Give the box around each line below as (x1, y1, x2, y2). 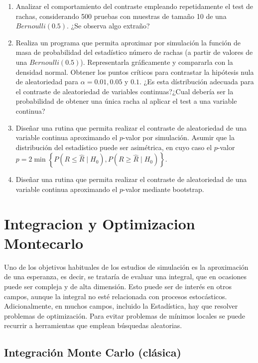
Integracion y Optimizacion (4, 213, 195, 233)
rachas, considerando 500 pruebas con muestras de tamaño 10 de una (15, 10, 227, 21)
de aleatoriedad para (15, 76, 79, 87)
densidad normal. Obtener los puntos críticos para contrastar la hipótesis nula (15, 66, 254, 77)
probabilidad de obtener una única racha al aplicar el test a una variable (15, 96, 237, 106)
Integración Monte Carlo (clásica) (4, 345, 181, 360)
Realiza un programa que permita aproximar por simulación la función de (15, 37, 241, 47)
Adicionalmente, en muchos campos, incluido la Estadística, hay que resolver (4, 301, 238, 311)
